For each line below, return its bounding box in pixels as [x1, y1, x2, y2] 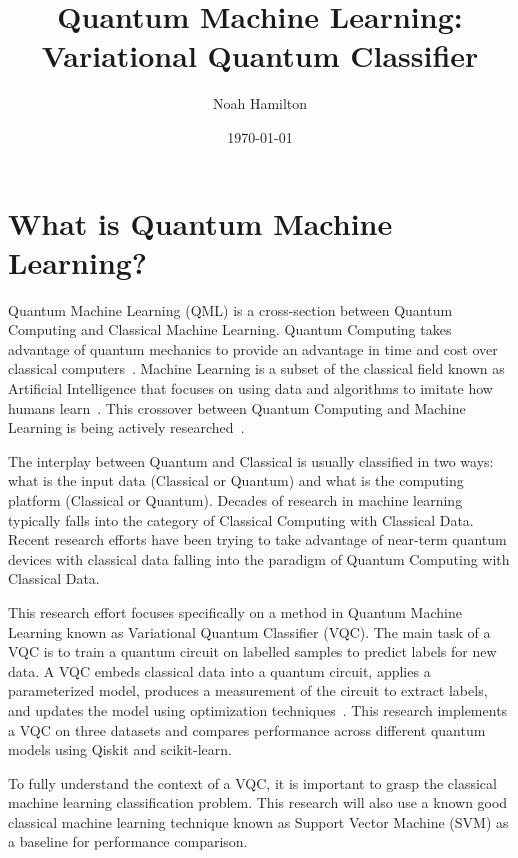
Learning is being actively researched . [8, 417, 245, 438]
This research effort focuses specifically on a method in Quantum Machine [8, 601, 462, 622]
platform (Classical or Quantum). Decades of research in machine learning [8, 489, 463, 510]
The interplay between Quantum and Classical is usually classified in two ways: [8, 450, 494, 471]
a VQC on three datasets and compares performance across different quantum [8, 719, 486, 740]
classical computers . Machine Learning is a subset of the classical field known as [8, 358, 505, 379]
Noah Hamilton [212, 93, 308, 114]
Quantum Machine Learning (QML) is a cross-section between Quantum [8, 299, 453, 320]
